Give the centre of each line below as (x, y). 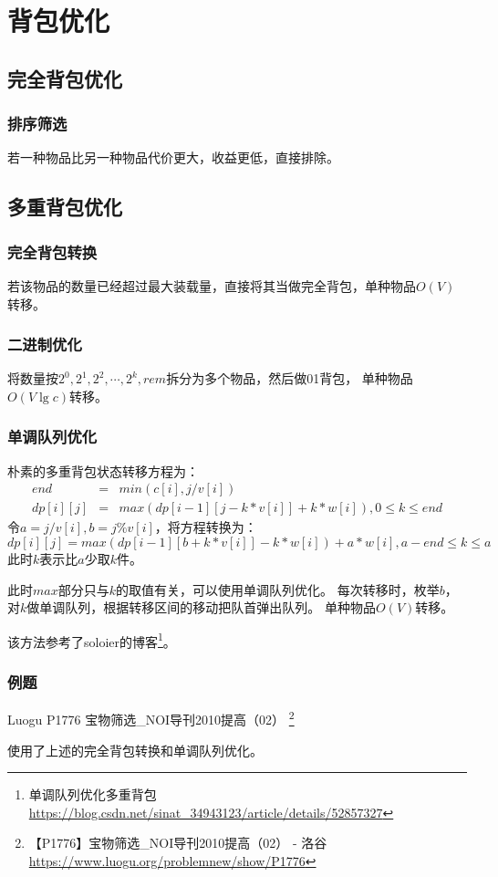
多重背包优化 (65, 207)
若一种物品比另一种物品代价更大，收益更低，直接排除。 (173, 157)
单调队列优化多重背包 (93, 794)
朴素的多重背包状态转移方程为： (103, 470)
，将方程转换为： (206, 527)
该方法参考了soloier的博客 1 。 (92, 640)
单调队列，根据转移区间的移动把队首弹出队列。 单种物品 (207, 607)
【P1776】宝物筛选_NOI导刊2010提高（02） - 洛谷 (178, 843)
